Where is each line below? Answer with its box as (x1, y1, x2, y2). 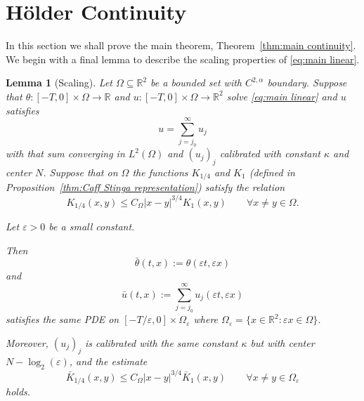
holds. (6, 384, 31, 399)
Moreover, (6, 335, 48, 350)
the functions (132, 164, 188, 179)
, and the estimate (69, 354, 148, 369)
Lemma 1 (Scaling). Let (6, 75, 112, 90)
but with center (250, 335, 315, 350)
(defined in (249, 164, 295, 179)
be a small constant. (48, 218, 135, 233)
